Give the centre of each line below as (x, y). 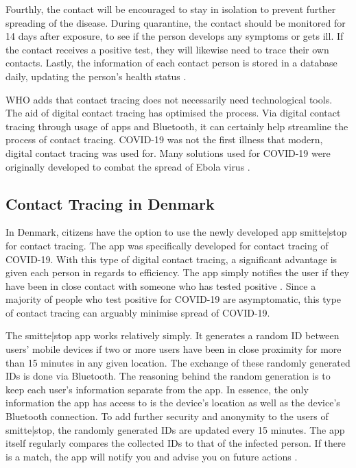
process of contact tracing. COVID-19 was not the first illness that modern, (164, 139)
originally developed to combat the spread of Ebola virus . (128, 166)
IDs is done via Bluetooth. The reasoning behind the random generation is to (168, 376)
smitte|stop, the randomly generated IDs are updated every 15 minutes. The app (175, 429)
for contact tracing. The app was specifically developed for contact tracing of (167, 245)
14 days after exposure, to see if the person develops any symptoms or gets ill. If (175, 36)
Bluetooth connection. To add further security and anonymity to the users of (167, 416)
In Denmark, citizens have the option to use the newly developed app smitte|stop (176, 232)
